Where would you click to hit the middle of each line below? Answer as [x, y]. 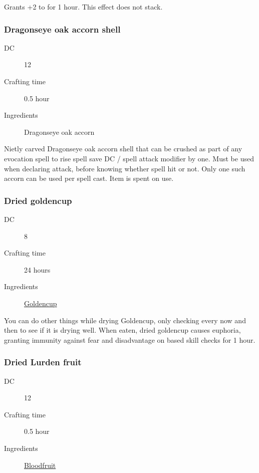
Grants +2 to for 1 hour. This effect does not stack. [83, 7]
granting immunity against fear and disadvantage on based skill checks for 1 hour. [130, 339]
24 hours [37, 269]
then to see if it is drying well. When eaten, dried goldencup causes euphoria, [122, 330]
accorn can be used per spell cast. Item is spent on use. [89, 178]
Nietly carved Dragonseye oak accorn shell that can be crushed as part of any [123, 149]
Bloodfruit [40, 465]
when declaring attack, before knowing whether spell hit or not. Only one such [125, 168]
